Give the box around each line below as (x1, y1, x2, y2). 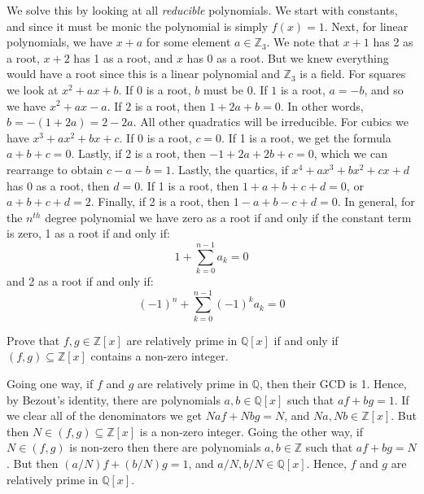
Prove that (7, 331, 60, 348)
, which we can (313, 145, 387, 162)
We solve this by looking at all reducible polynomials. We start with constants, (7, 2, 398, 18)
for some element (146, 33, 231, 50)
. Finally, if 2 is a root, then (90, 193, 230, 210)
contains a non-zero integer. (90, 348, 229, 365)
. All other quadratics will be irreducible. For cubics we (133, 113, 409, 130)
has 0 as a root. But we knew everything (186, 49, 389, 66)
